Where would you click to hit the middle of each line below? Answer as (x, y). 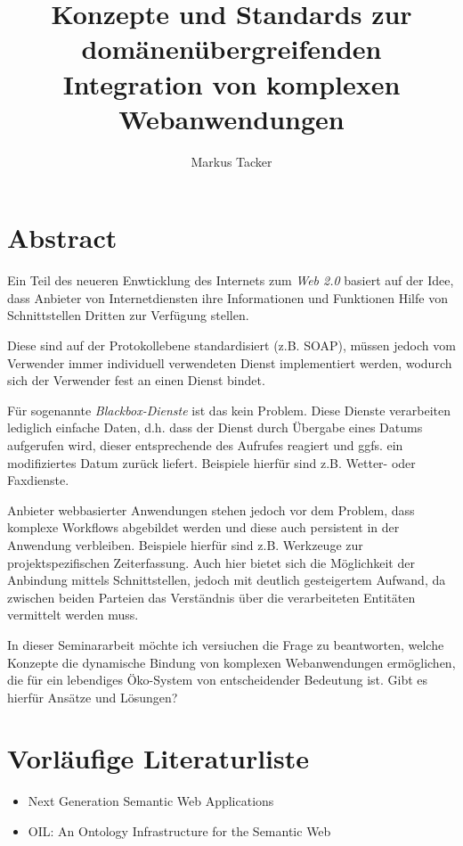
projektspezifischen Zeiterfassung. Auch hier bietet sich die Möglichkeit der (211, 562)
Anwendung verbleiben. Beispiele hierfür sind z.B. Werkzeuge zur (185, 544)
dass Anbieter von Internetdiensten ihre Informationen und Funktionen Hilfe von (227, 297)
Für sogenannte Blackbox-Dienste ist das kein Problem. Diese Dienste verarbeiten (229, 410)
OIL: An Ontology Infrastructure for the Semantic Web (179, 831)
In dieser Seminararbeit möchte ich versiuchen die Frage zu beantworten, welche (226, 644)
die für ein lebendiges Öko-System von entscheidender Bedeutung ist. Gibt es (218, 680)
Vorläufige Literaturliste (158, 758)
